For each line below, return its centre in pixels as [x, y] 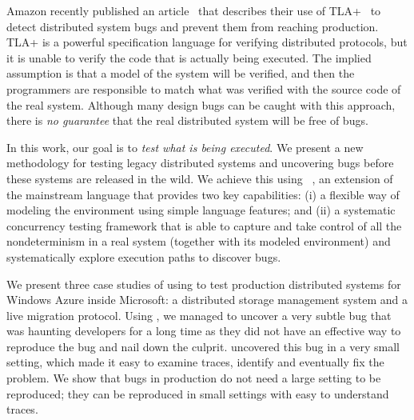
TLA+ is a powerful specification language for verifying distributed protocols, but [207, 42]
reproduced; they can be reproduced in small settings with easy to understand [198, 393]
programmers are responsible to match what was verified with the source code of [204, 88]
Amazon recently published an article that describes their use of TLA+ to [194, 10]
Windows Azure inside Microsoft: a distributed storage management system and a [207, 300]
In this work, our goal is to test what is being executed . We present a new [185, 147]
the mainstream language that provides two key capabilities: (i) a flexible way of [203, 194]
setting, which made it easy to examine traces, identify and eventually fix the [195, 362]
